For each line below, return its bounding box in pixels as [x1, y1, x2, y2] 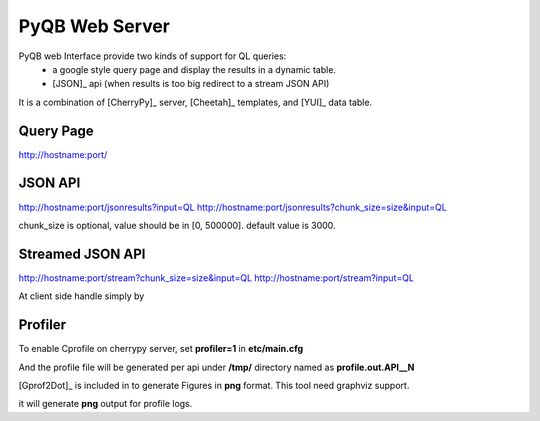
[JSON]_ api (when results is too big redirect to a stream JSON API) [52, 78, 330, 90]
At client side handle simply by [18, 290, 145, 302]
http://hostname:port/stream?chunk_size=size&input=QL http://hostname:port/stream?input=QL [18, 271, 415, 284]
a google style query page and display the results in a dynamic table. [52, 63, 337, 75]
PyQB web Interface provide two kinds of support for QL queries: [18, 50, 287, 62]
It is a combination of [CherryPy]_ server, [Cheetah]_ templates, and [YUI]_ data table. [18, 96, 373, 108]
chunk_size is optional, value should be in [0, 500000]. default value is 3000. [18, 219, 336, 231]
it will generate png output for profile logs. [18, 398, 193, 410]
